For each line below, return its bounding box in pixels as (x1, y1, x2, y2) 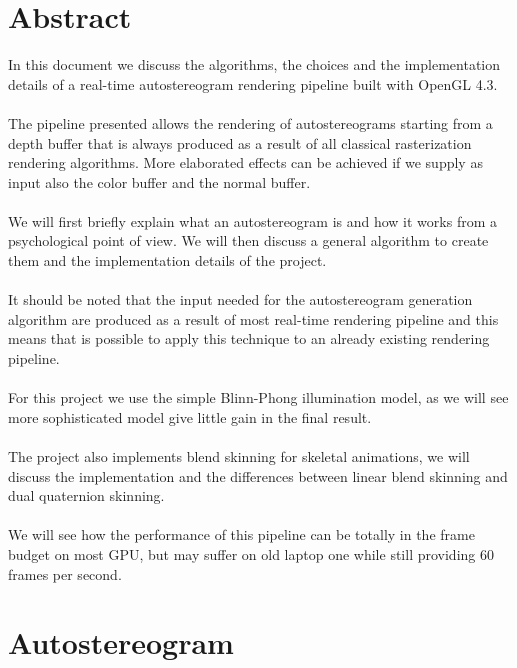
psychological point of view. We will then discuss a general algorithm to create (8, 230, 489, 251)
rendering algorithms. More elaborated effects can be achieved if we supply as (8, 152, 483, 173)
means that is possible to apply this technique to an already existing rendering (8, 328, 490, 349)
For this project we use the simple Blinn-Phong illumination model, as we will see (8, 387, 509, 408)
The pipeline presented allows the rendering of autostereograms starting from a (8, 112, 493, 133)
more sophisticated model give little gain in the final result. (8, 406, 372, 427)
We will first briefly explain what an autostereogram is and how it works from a (8, 210, 497, 231)
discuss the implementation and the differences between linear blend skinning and (8, 465, 508, 486)
